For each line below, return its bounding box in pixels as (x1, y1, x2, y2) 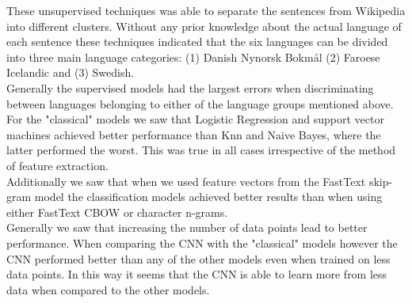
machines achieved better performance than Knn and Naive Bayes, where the (6, 126, 381, 142)
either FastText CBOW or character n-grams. (6, 203, 228, 220)
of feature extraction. (6, 157, 109, 173)
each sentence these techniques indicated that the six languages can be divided (6, 33, 388, 50)
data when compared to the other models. (6, 281, 210, 297)
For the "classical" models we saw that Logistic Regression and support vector (6, 111, 384, 127)
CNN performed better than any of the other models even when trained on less (6, 250, 391, 267)
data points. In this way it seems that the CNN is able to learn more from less (6, 266, 387, 282)
